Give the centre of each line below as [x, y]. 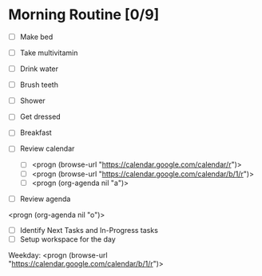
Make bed [36, 37]
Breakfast [36, 132]
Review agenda [45, 199]
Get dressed [40, 116]
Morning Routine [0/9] [84, 15]
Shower [32, 101]
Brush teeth [39, 85]
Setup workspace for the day [67, 239]
